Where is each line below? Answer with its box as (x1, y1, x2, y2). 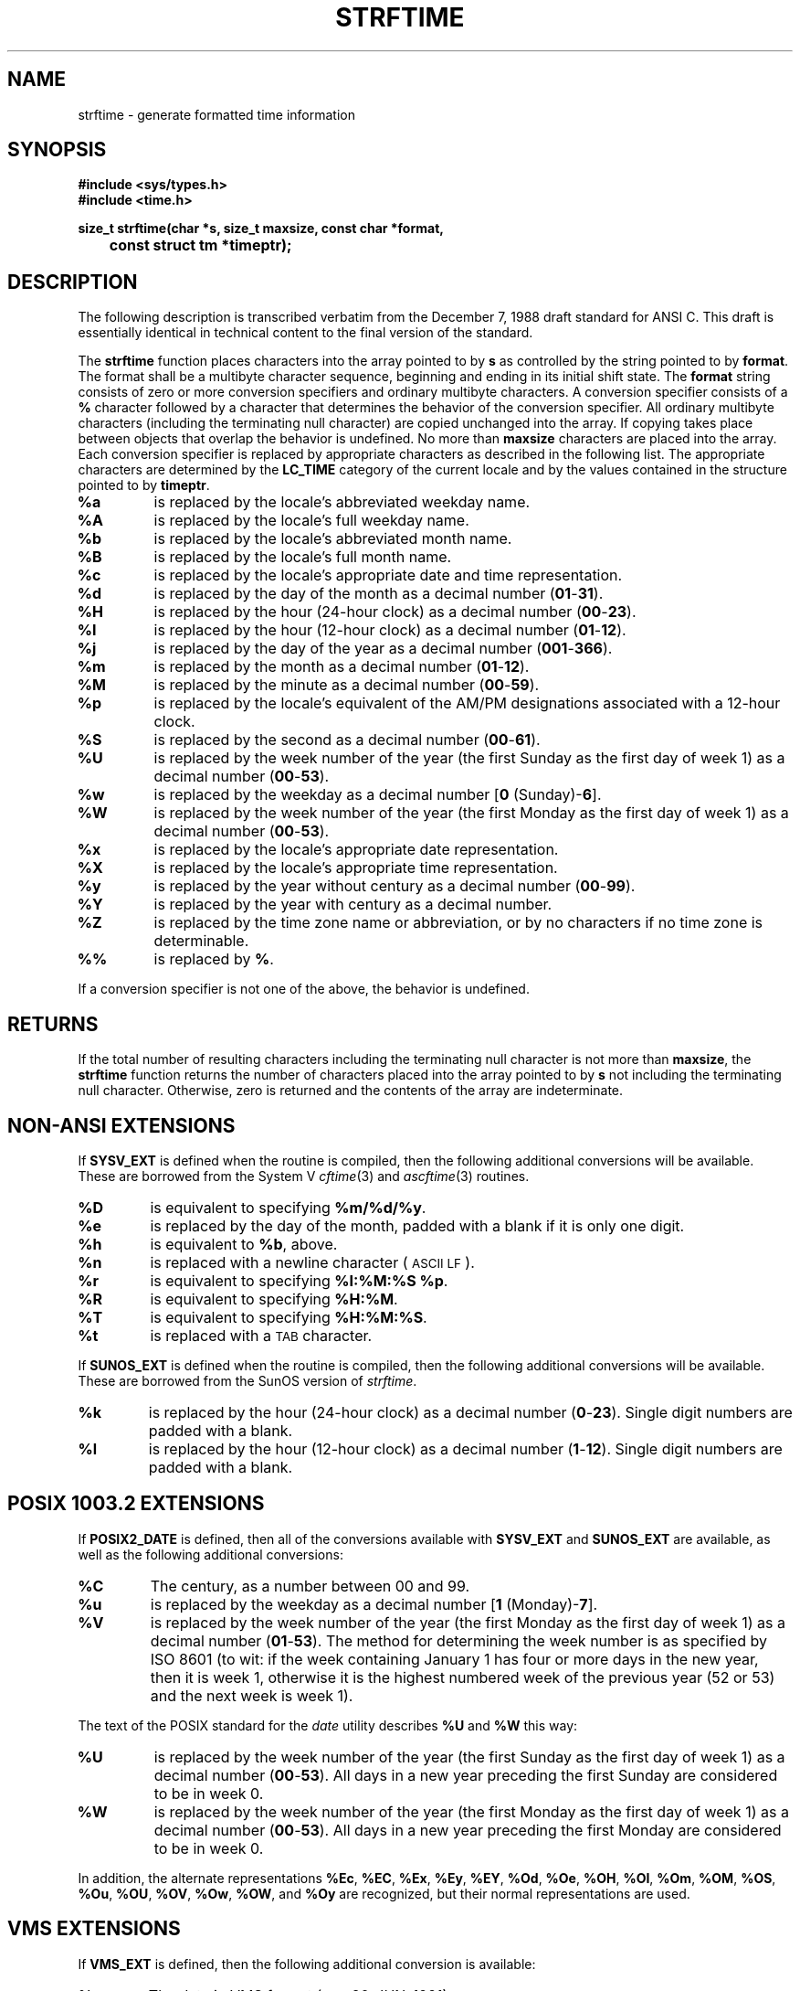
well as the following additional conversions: (78, 1546, 343, 1562)
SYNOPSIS (7, 138, 107, 162)
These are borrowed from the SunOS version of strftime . (78, 1372, 417, 1389)
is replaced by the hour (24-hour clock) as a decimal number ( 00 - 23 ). (153, 602, 637, 622)
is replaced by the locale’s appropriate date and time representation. (153, 566, 623, 585)
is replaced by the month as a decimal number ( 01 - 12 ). (153, 657, 530, 676)
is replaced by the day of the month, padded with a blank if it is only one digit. (150, 1216, 685, 1235)
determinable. (153, 932, 249, 951)
